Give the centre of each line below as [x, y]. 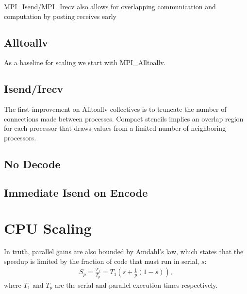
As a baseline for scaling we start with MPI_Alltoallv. [85, 62]
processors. [20, 137]
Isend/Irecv [34, 89]
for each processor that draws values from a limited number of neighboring [115, 128]
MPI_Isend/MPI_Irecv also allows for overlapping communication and [110, 6]
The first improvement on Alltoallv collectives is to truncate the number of [115, 109]
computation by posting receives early [60, 16]
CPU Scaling [48, 228]
